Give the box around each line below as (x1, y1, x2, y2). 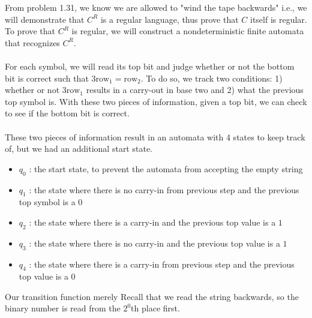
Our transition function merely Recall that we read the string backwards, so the (5, 290, 299, 302)
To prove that (5, 25, 56, 37)
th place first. (131, 302, 180, 314)
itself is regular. (250, 13, 307, 25)
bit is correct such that (5, 71, 89, 84)
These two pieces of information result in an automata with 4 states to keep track (5, 130, 305, 143)
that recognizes (5, 36, 60, 49)
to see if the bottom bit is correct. (5, 107, 130, 119)
